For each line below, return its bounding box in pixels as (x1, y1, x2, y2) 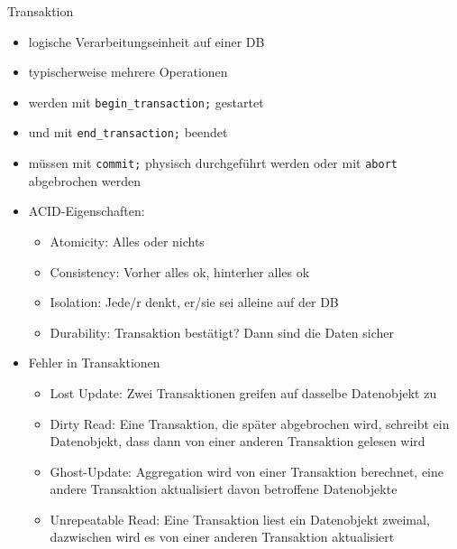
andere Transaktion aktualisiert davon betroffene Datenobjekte (50, 479, 398, 498)
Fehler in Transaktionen (28, 353, 160, 372)
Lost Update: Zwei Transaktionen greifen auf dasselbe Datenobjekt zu (50, 383, 437, 402)
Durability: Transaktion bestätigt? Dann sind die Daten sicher (50, 322, 394, 341)
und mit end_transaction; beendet (28, 123, 228, 142)
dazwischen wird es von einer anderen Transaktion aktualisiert (50, 527, 395, 546)
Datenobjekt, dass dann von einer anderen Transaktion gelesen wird (50, 432, 425, 451)
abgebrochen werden (28, 171, 141, 190)
